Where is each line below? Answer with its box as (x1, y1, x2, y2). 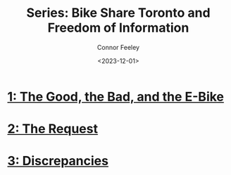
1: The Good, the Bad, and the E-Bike (7, 89, 224, 105)
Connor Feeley (97, 43, 139, 51)
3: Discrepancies (7, 153, 109, 169)
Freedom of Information (47, 20, 189, 36)
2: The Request (7, 121, 99, 137)
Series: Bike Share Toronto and (26, 5, 211, 21)
